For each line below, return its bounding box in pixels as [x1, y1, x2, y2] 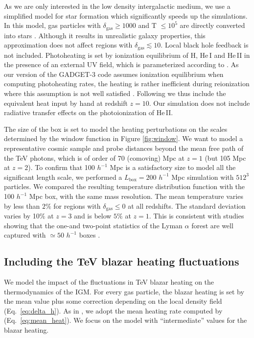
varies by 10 [4, 211, 40, 221]
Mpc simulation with [171, 171, 234, 182]
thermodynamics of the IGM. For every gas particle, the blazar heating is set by [4, 286, 244, 296]
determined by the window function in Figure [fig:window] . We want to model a [4, 133, 243, 144]
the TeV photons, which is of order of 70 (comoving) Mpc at [4, 152, 185, 163]
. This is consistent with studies [149, 211, 244, 221]
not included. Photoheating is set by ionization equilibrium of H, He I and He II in [4, 49, 250, 60]
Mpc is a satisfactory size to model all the [110, 162, 236, 172]
